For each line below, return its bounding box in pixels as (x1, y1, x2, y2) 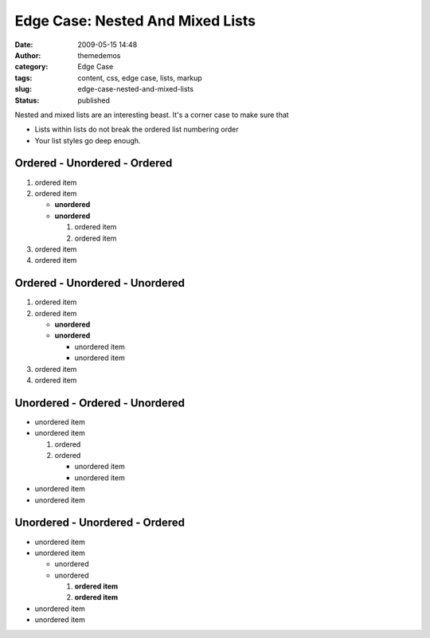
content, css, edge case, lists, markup (77, 72, 202, 83)
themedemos (77, 50, 121, 60)
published (77, 96, 111, 105)
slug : (14, 84, 32, 94)
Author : (14, 50, 41, 60)
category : (14, 62, 49, 72)
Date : (14, 40, 33, 49)
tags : (14, 72, 33, 83)
